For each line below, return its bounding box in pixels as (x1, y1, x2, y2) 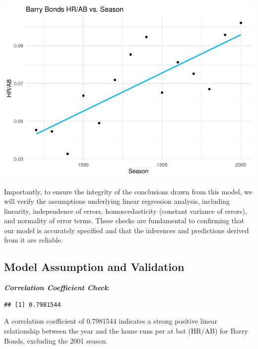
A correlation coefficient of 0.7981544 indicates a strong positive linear (4, 316, 218, 326)
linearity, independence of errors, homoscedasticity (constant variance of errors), (4, 205, 247, 216)
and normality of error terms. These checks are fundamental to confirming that (4, 215, 245, 226)
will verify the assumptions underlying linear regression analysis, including (4, 196, 230, 206)
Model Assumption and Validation (4, 259, 185, 274)
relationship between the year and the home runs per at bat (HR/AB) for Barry (4, 326, 248, 336)
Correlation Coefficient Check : (4, 282, 110, 293)
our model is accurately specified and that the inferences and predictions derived (4, 225, 249, 235)
